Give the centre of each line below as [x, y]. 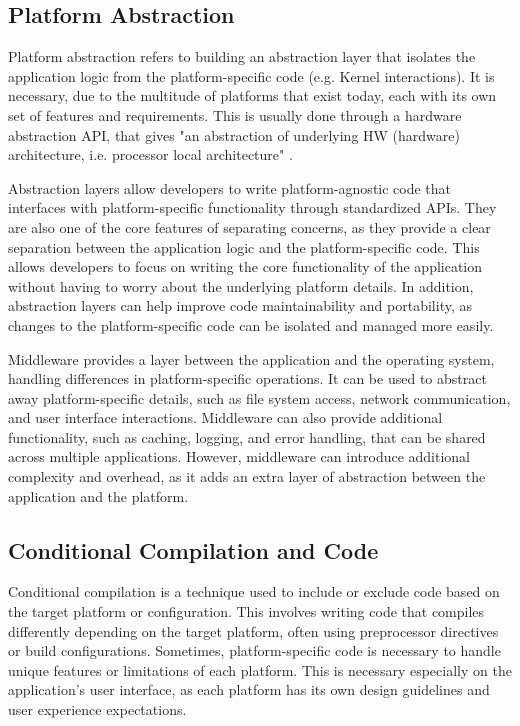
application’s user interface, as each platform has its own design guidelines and [249, 689]
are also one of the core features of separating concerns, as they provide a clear [249, 226]
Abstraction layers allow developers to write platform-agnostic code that [230, 187]
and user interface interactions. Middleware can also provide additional [225, 417]
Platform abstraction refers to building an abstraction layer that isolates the [242, 56]
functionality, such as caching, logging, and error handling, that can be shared [247, 436]
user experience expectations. [97, 709]
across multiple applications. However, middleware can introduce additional [239, 456]
